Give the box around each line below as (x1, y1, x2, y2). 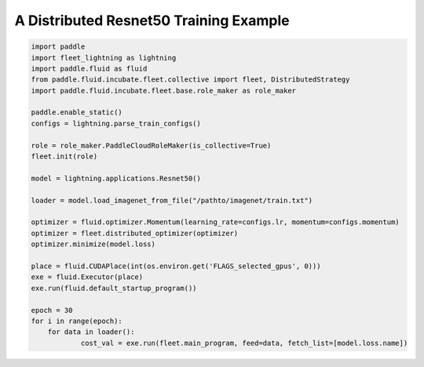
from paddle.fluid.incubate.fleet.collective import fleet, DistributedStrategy (31, 75, 350, 84)
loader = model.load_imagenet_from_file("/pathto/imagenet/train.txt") (31, 196, 313, 205)
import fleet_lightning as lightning (31, 53, 177, 62)
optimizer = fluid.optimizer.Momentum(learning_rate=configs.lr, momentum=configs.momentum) (31, 218, 400, 227)
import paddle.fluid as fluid (31, 64, 148, 73)
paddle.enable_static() (31, 108, 123, 117)
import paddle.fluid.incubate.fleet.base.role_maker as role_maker (31, 86, 297, 95)
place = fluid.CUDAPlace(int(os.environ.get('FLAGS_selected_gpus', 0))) (31, 261, 321, 271)
